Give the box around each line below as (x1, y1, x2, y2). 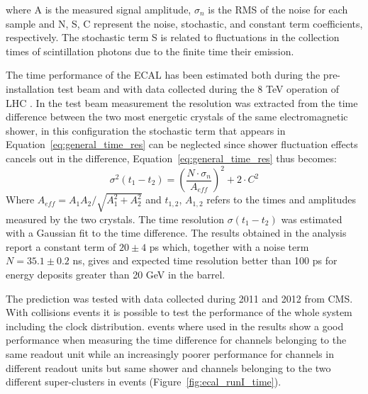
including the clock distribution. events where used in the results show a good (6, 318, 344, 333)
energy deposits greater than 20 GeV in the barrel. (6, 266, 225, 281)
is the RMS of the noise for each (208, 2, 348, 16)
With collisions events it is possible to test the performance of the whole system (6, 305, 352, 320)
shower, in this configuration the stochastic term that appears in (6, 123, 286, 137)
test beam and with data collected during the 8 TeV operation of (57, 81, 340, 96)
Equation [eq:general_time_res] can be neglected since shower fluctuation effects (6, 137, 358, 152)
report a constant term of (6, 239, 116, 254)
